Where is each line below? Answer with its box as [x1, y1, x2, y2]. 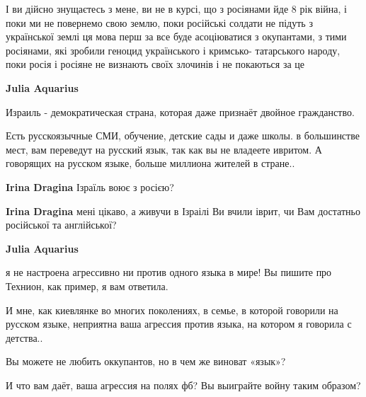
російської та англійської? [6, 217, 117, 232]
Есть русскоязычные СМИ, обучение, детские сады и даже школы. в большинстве [6, 128, 360, 143]
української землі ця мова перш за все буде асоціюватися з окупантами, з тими [6, 29, 347, 44]
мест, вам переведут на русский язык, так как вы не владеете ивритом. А [6, 142, 322, 156]
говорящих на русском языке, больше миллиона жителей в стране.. [6, 156, 295, 171]
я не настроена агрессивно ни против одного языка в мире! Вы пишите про [6, 265, 332, 280]
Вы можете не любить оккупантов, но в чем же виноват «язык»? [6, 354, 286, 369]
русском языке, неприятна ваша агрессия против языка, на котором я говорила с [6, 316, 352, 331]
